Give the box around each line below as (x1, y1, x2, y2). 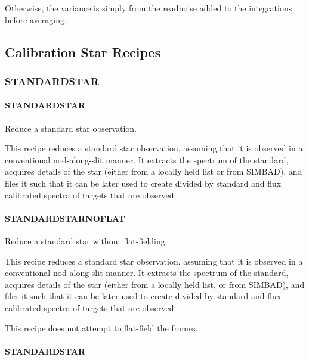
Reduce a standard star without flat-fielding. (5, 234, 168, 247)
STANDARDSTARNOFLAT (5, 212, 125, 224)
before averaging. (5, 13, 67, 26)
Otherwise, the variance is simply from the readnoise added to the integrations (5, 2, 292, 14)
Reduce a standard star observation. (5, 122, 137, 134)
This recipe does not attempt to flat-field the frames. (5, 321, 198, 334)
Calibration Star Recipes (5, 42, 161, 61)
